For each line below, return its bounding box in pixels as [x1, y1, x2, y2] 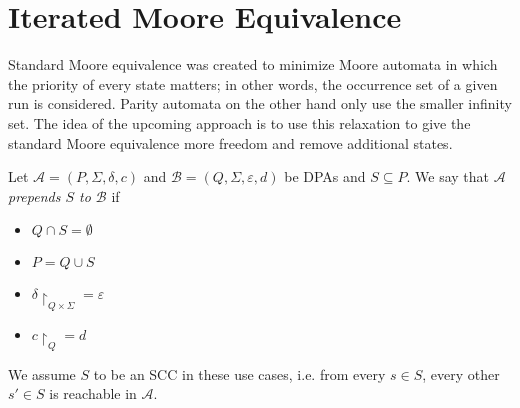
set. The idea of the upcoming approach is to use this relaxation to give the [8, 112, 471, 133]
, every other [422, 363, 500, 384]
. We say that [406, 166, 490, 187]
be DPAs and [284, 166, 366, 187]
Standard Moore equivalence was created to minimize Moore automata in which [8, 54, 498, 75]
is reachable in [49, 383, 137, 404]
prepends [8, 185, 61, 206]
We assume [8, 363, 76, 384]
